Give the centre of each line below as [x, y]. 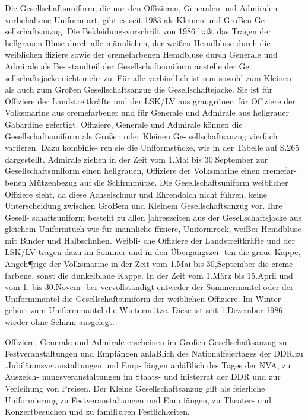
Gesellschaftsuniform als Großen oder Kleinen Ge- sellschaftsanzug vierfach [141, 136]
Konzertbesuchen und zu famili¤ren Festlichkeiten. [97, 411]
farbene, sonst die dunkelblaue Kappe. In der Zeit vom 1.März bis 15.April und [149, 275]
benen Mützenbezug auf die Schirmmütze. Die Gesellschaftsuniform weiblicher [147, 182]
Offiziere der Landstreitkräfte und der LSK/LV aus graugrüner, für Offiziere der [150, 101]
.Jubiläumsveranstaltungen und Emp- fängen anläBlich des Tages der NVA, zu [148, 365]
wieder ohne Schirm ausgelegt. [60, 322]
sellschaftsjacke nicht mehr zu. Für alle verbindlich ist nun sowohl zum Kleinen [148, 77]
